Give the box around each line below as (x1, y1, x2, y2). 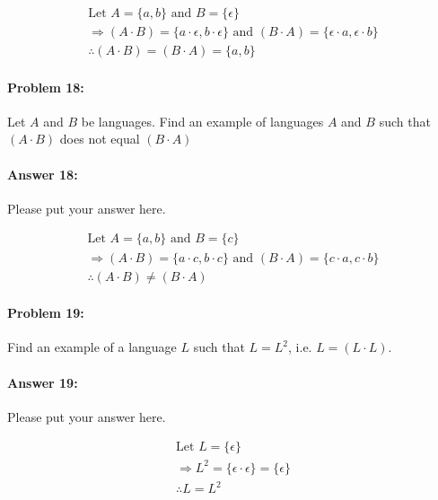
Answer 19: (7, 373, 78, 391)
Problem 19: (7, 303, 84, 322)
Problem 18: (7, 77, 84, 96)
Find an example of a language (7, 338, 177, 356)
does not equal (59, 129, 140, 148)
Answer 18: (7, 164, 78, 183)
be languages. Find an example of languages (81, 111, 324, 130)
